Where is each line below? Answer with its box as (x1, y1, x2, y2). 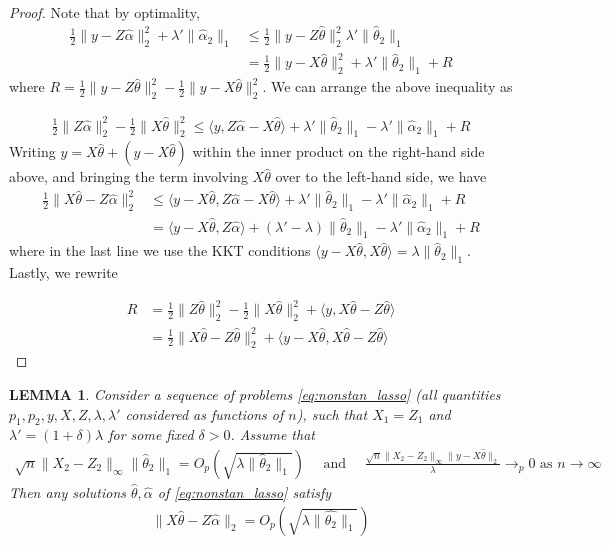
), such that (296, 403, 368, 424)
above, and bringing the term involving (9, 166, 248, 187)
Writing (9, 141, 56, 162)
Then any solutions (9, 482, 127, 502)
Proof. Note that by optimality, (9, 2, 200, 22)
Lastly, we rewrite (9, 262, 118, 283)
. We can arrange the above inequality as (262, 76, 513, 97)
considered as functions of (125, 403, 284, 424)
